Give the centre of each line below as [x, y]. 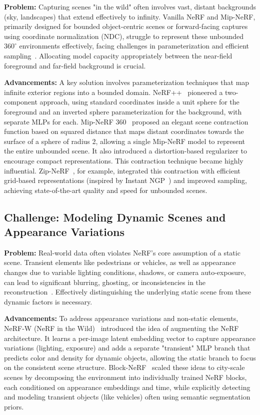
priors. [14, 406]
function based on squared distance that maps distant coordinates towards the [124, 131]
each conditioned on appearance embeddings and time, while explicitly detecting [127, 387]
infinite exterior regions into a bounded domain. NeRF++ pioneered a [113, 92]
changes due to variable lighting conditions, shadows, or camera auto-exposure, [125, 272]
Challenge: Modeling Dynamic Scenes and [115, 217]
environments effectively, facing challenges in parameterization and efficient [134, 46]
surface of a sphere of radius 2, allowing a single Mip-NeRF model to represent [125, 141]
